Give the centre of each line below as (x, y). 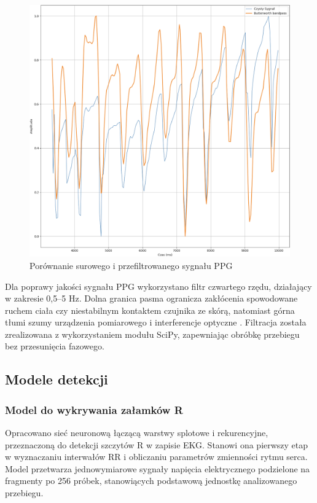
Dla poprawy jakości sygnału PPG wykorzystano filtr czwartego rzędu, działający (158, 286)
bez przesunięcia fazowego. (55, 346)
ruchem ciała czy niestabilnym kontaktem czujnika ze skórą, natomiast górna (150, 310)
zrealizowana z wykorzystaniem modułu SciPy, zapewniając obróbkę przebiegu (152, 334)
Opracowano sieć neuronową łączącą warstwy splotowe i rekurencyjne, (137, 433)
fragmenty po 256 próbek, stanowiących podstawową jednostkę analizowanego (151, 481)
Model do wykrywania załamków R (94, 409)
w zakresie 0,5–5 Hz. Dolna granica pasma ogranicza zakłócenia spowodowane (151, 298)
